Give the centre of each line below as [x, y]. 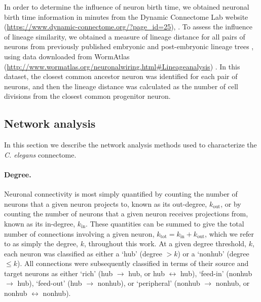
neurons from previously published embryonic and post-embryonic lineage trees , [129, 46]
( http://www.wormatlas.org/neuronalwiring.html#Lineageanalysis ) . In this [122, 66]
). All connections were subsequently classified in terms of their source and [133, 263]
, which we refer [229, 233]
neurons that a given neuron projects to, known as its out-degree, [106, 203]
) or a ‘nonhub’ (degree [213, 253]
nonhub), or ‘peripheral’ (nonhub [149, 283]
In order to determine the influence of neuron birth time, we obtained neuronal [127, 7]
